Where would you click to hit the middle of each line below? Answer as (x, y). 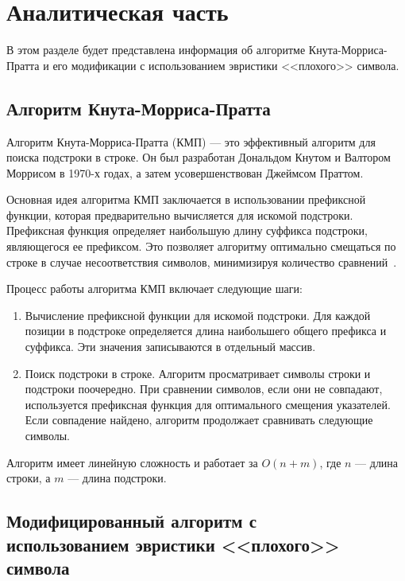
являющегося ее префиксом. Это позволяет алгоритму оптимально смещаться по (201, 246)
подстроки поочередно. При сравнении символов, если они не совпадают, (204, 389)
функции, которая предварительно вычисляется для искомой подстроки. (180, 214)
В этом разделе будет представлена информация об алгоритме (156, 50)
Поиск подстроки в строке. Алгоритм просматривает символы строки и (198, 373)
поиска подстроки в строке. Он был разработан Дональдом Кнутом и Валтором (199, 157)
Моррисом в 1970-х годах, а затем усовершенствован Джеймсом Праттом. (185, 172)
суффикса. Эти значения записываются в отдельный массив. (170, 347)
